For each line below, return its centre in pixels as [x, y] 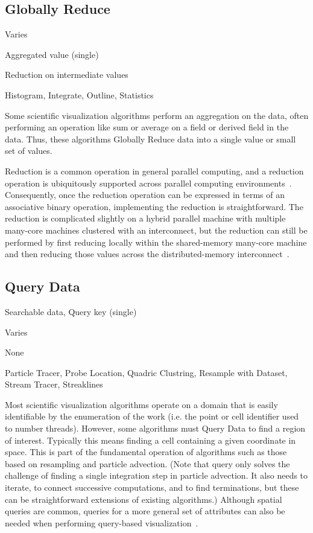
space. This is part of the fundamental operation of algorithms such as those [146, 452]
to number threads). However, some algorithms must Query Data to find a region [155, 428]
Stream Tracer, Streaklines [54, 384]
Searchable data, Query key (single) [71, 311]
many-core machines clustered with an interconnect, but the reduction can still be [156, 230]
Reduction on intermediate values [67, 75]
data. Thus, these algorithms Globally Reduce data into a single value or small [150, 139]
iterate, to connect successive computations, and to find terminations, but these [152, 487]
